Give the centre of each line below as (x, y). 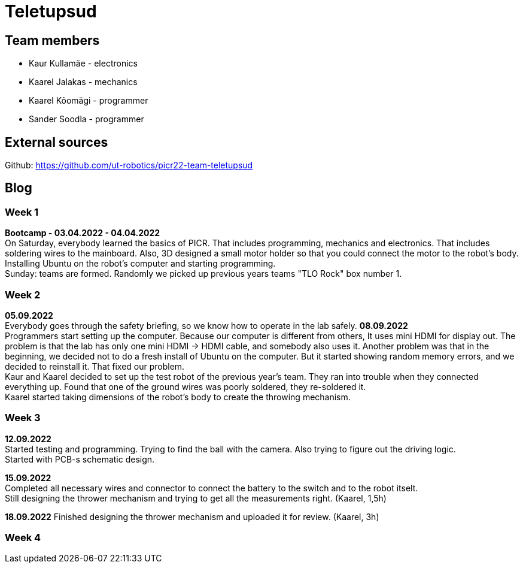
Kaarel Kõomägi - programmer (89, 101)
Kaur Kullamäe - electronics (83, 64)
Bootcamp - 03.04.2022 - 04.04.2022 (83, 233)
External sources (57, 142)
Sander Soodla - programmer (86, 119)
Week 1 (22, 212)
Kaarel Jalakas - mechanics (83, 82)
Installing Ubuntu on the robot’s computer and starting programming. (140, 264)
